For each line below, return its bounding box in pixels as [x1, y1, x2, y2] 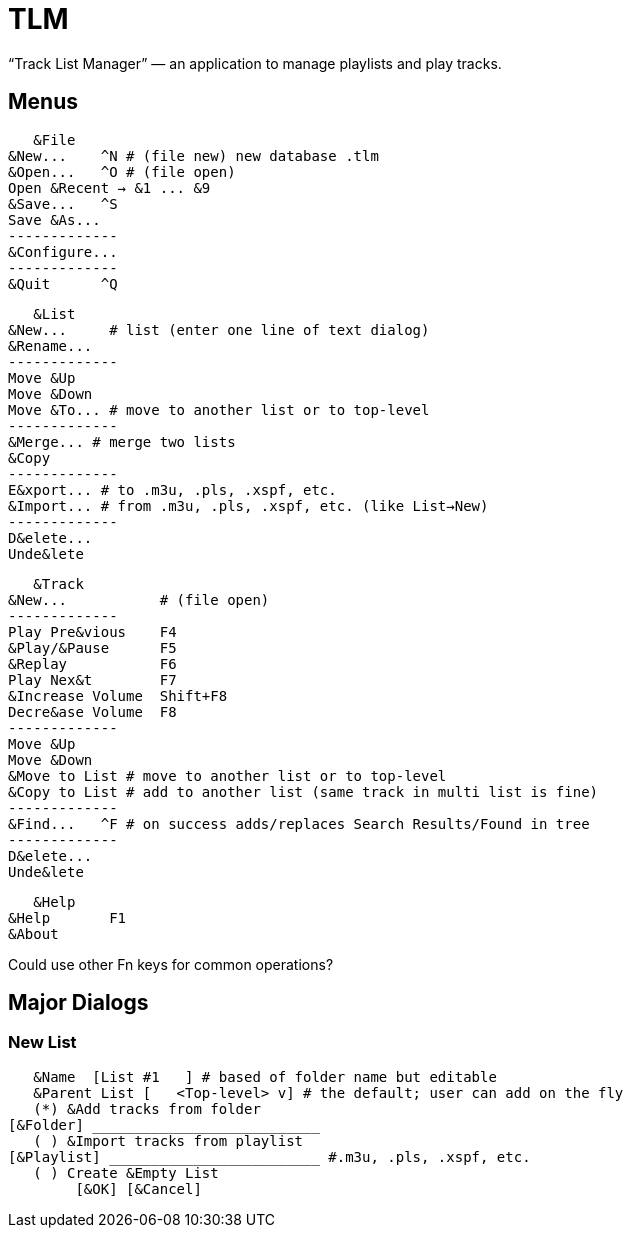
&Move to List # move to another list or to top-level [8, 767, 447, 784]
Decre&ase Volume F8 [8, 703, 177, 720]
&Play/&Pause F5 [8, 639, 177, 656]
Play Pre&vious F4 [8, 623, 177, 640]
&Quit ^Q [8, 275, 118, 292]
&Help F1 [8, 909, 127, 926]
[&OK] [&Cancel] [75, 1180, 202, 1197]
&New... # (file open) [8, 591, 270, 608]
